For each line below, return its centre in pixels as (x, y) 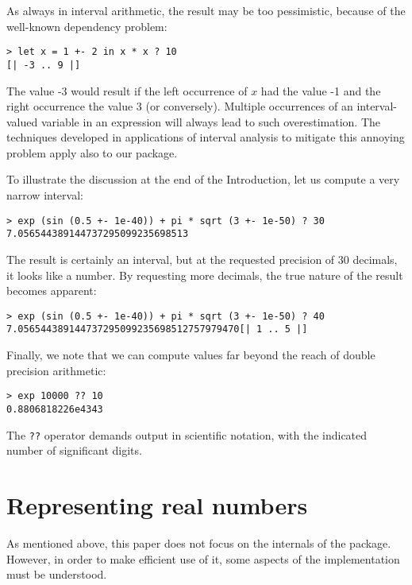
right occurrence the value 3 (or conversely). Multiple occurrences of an (180, 106)
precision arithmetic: (56, 370)
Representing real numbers (157, 505)
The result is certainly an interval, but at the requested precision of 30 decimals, (202, 259)
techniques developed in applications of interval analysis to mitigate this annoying (206, 137)
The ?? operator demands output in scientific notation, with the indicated (187, 434)
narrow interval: (45, 195)
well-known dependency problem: (87, 26)
